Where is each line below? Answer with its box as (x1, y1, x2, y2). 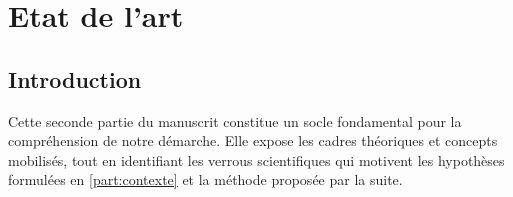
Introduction (8, 63, 142, 94)
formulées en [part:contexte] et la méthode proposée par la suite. (8, 169, 403, 190)
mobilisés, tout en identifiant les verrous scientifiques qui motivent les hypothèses (8, 149, 505, 170)
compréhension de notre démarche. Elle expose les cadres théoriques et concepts (8, 130, 498, 151)
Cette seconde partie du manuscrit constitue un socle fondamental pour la (8, 110, 462, 131)
